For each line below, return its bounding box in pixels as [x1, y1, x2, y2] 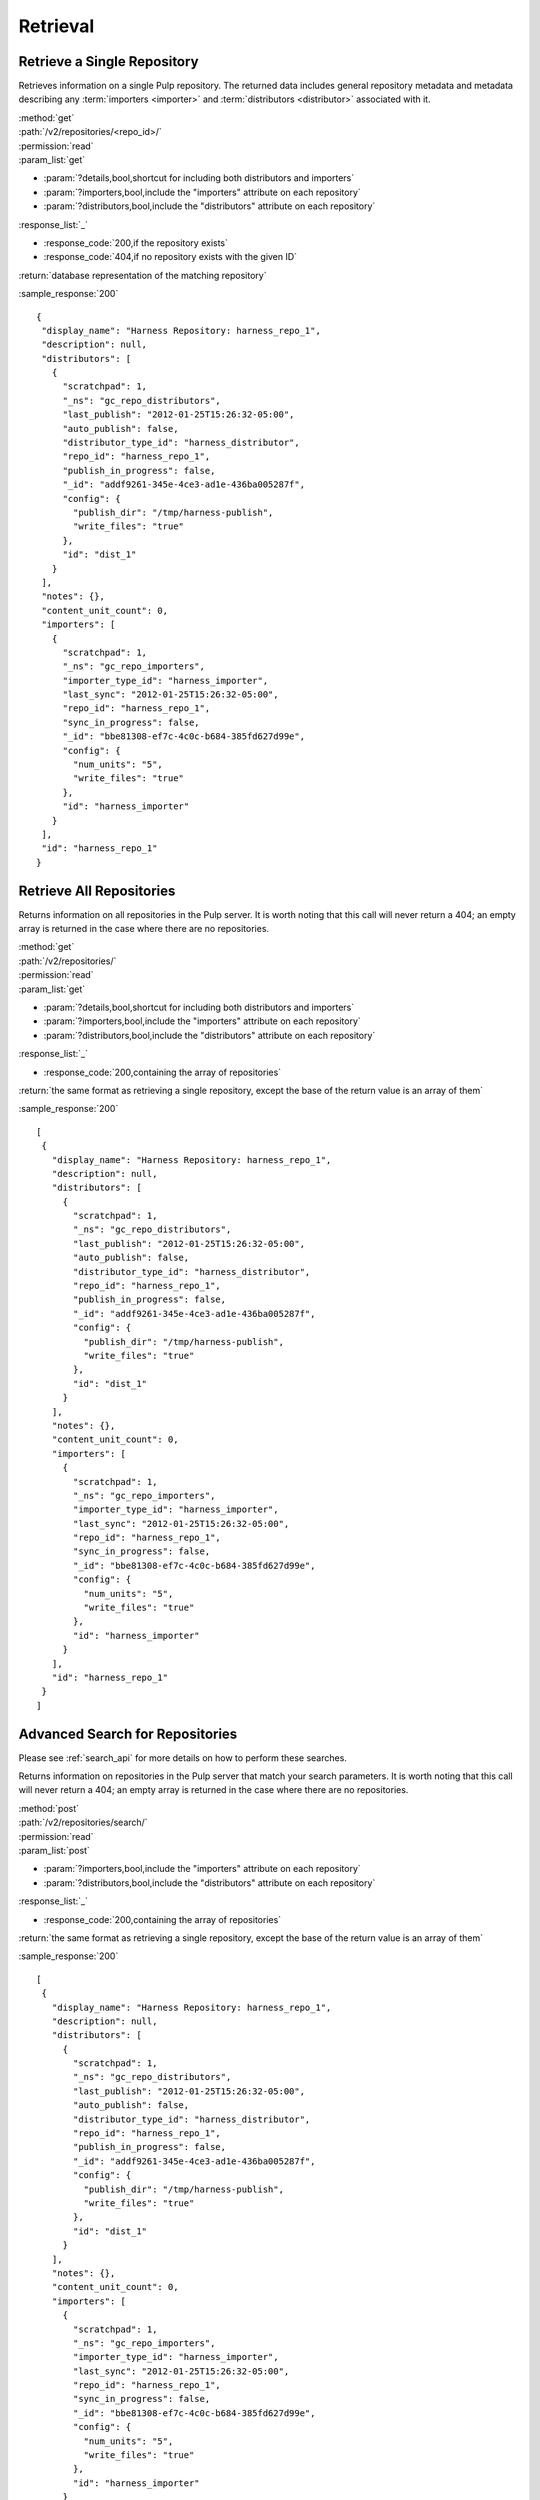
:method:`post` [18, 1802, 80, 1814]
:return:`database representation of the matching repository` [18, 269, 267, 281]
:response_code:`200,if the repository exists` [43, 236, 229, 249]
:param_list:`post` [18, 1845, 90, 1857]
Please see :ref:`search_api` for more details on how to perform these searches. [18, 1751, 347, 1764]
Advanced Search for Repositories [18, 1725, 238, 1742]
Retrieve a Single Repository [18, 53, 199, 70]
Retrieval [18, 15, 95, 37]
